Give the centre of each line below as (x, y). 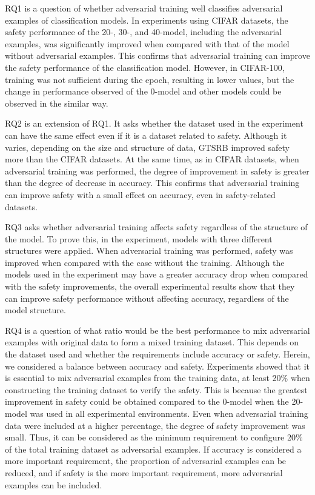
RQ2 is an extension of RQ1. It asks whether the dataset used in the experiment (154, 123)
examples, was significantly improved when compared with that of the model (147, 43)
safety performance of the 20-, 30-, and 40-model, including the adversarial (144, 32)
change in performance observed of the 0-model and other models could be (143, 91)
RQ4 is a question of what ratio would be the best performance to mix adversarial (157, 330)
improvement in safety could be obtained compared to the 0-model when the (147, 401)
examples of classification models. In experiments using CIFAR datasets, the (147, 20)
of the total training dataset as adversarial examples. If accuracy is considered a (153, 449)
